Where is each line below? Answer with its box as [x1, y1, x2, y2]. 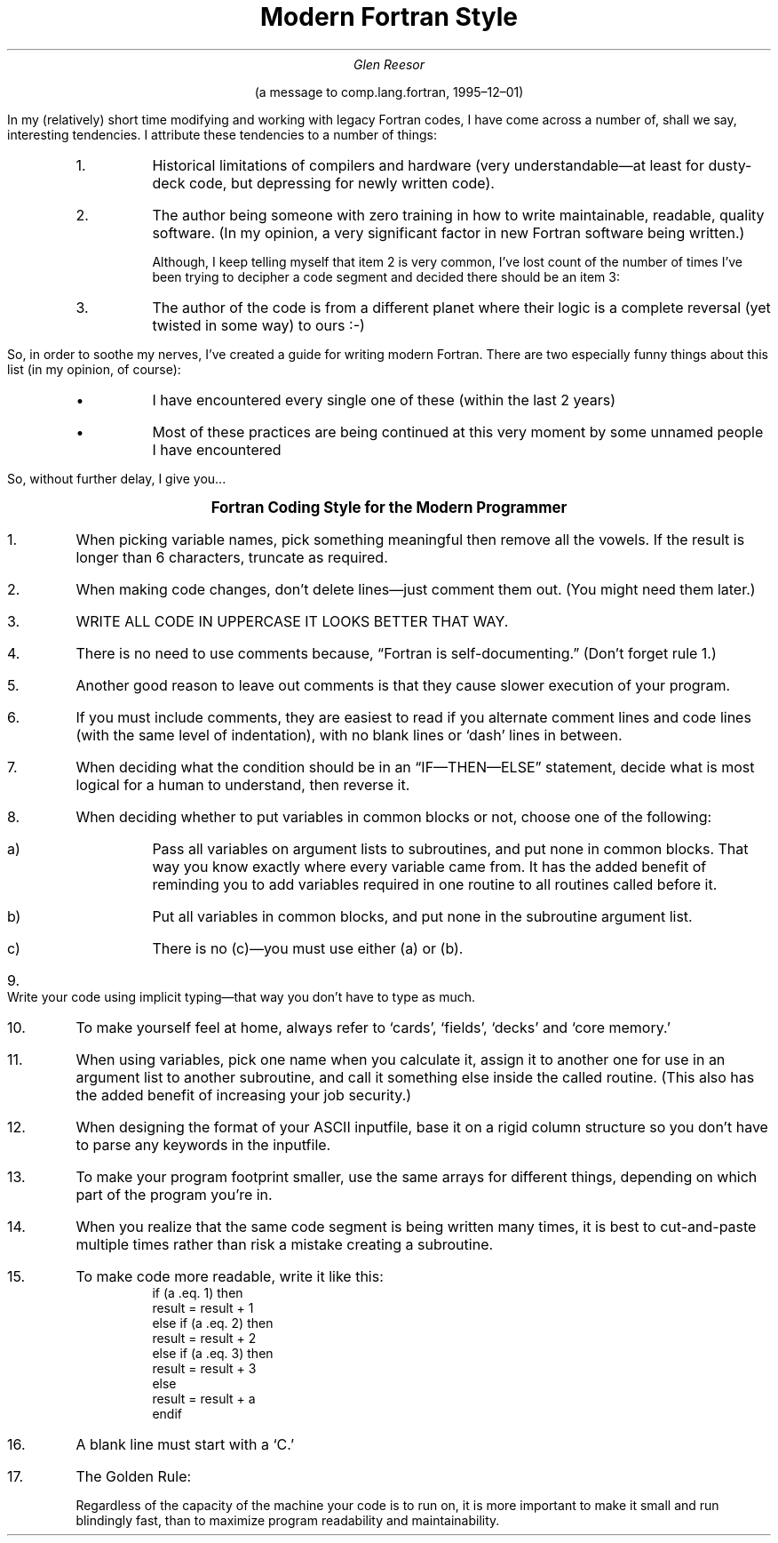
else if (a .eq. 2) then [152, 1315, 274, 1331]
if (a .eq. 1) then [152, 1284, 243, 1300]
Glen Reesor [353, 56, 425, 72]
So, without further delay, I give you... [7, 470, 226, 486]
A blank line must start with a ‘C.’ [75, 1435, 295, 1453]
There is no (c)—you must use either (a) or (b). [152, 939, 464, 957]
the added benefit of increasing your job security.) [75, 1085, 412, 1104]
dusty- [708, 156, 752, 174]
